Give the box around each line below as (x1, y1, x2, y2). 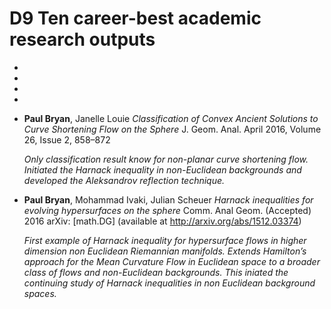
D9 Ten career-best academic (9, 7, 262, 30)
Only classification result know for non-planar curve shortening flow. (23, 153, 309, 165)
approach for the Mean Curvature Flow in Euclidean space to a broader (23, 255, 321, 267)
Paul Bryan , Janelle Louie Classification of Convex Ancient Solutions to (23, 112, 319, 124)
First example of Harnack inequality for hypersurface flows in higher (23, 234, 307, 246)
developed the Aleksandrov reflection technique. (23, 174, 226, 186)
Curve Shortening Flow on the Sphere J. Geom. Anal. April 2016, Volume (23, 123, 322, 135)
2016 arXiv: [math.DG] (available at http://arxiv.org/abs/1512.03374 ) (23, 215, 302, 227)
